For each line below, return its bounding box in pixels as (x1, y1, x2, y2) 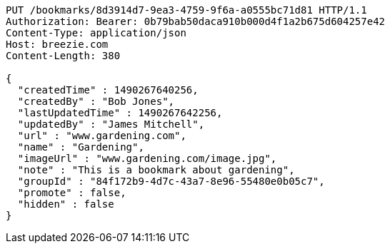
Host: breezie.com (6, 39, 109, 50)
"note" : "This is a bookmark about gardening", (17, 164, 295, 176)
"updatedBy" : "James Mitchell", (17, 118, 205, 130)
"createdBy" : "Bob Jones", (17, 96, 175, 107)
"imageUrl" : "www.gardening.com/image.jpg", (17, 153, 277, 164)
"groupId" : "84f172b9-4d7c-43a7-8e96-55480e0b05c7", (17, 176, 325, 187)
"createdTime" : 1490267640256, (17, 84, 199, 96)
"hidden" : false (17, 198, 114, 210)
